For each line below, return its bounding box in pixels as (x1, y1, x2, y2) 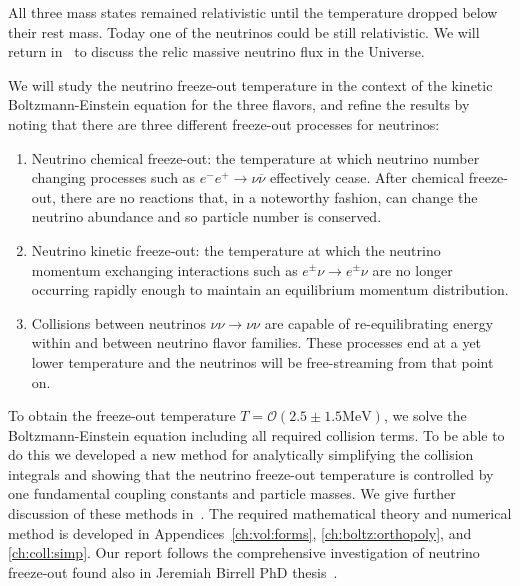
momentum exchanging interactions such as (31, 259, 298, 280)
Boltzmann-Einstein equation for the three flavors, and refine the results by (8, 94, 470, 115)
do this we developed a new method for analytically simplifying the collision (8, 444, 474, 465)
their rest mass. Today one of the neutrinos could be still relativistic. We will (8, 21, 480, 42)
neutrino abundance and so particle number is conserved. (31, 206, 382, 227)
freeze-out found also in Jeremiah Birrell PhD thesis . (8, 561, 338, 582)
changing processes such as (31, 167, 196, 188)
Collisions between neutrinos (31, 312, 206, 333)
